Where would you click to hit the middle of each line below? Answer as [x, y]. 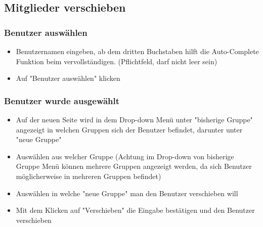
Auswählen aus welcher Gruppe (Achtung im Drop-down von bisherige [125, 156]
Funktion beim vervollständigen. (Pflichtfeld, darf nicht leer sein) [117, 61]
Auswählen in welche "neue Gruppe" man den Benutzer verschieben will [127, 193]
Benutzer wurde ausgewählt [62, 100]
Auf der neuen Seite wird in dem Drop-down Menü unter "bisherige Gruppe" [134, 119]
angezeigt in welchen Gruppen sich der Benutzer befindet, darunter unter [129, 129]
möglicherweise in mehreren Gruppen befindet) [89, 176]
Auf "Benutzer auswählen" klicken [68, 78]
